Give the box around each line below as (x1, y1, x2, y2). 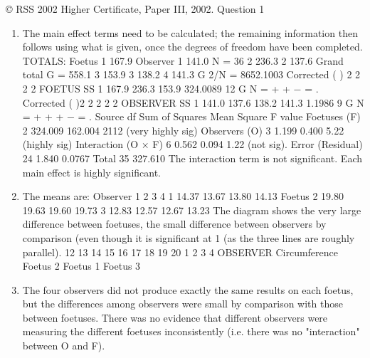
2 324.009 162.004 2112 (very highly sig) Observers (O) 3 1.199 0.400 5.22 (22, 122, 344, 137)
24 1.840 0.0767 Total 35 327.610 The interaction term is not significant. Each (22, 150, 362, 165)
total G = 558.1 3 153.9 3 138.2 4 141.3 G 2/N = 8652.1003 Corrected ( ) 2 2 (22, 67, 361, 82)
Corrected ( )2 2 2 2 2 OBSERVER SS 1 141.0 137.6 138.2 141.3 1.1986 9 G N (22, 95, 364, 110)
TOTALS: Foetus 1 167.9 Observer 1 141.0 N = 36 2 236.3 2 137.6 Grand (22, 53, 344, 68)
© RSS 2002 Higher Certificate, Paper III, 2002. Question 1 (6, 1, 265, 16)
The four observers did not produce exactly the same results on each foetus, (22, 282, 354, 297)
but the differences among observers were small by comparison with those (22, 296, 343, 311)
